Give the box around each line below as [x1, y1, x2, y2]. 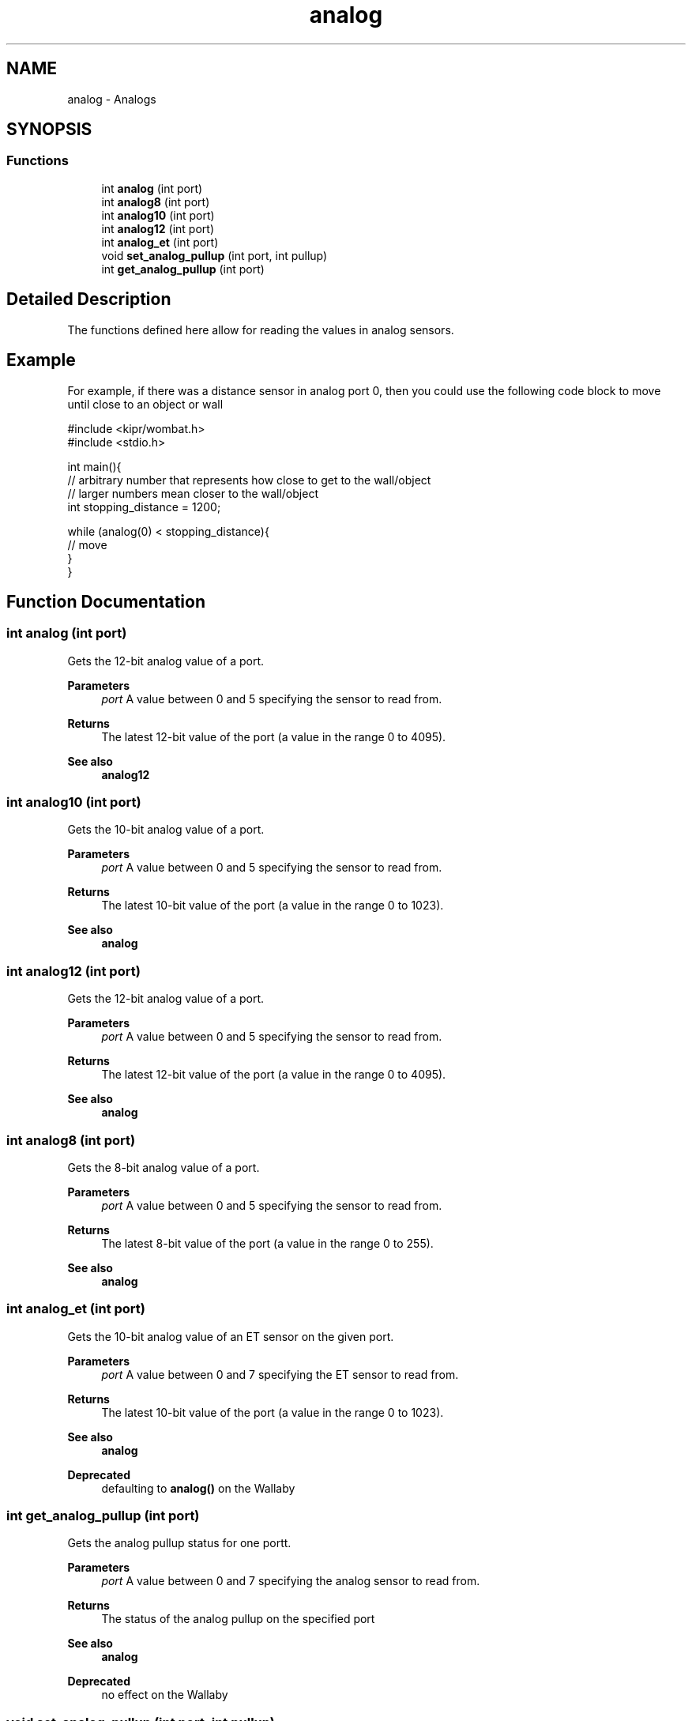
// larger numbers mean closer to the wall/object [67, 486, 318, 500]
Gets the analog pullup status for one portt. [67, 1536, 291, 1550]
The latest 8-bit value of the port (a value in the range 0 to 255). [101, 1236, 434, 1250]
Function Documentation [6, 591, 205, 612]
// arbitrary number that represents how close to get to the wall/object [67, 473, 431, 487]
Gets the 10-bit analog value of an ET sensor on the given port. [67, 1329, 394, 1343]
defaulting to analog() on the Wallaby [101, 1481, 295, 1495]
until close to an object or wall [67, 397, 224, 411]
